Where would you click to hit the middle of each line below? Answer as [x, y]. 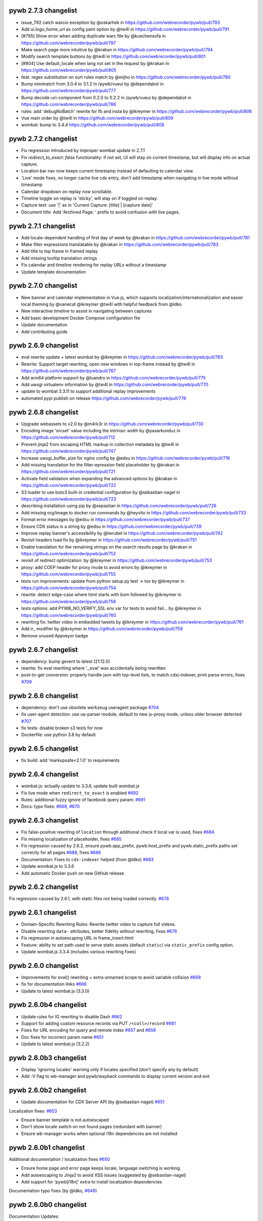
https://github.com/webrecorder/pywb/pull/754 [69, 588]
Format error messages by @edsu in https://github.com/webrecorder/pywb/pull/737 [105, 520]
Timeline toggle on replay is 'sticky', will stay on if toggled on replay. [90, 198]
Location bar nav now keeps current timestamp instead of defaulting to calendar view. [108, 171]
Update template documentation [54, 272]
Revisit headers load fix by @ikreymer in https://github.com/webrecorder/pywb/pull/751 [109, 540]
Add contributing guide [44, 332]
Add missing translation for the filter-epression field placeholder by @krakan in [100, 465]
